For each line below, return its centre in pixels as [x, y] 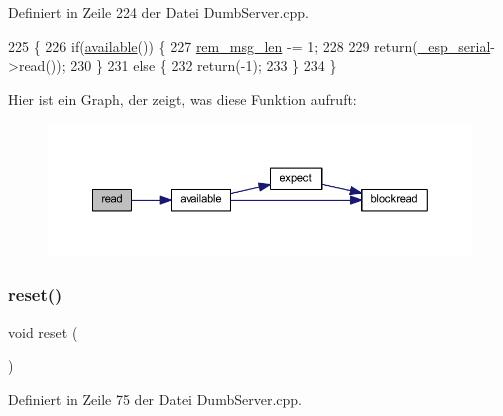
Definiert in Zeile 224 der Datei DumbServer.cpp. [158, 12]
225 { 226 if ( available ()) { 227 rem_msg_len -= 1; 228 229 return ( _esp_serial [249, 45]
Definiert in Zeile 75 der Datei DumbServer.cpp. [155, 398]
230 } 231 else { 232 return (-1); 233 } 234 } [203, 65]
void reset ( [43, 331]
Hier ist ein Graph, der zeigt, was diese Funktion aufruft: [182, 98]
